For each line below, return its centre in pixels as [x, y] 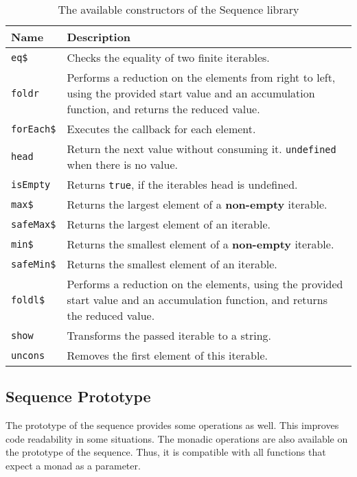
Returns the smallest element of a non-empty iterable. [200, 244]
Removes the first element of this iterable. [168, 355]
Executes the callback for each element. [161, 129]
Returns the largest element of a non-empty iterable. [197, 204]
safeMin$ [34, 264]
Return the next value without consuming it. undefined [201, 149]
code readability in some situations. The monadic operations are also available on [177, 438]
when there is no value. [122, 164]
